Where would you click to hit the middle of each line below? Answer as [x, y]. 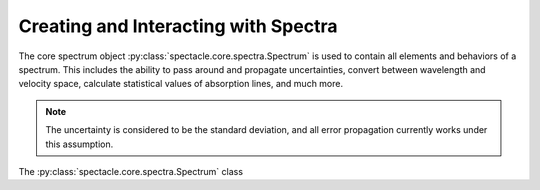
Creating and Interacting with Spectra [178, 26]
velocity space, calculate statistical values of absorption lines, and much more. [181, 84]
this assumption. [79, 144]
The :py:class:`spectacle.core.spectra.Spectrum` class [131, 171]
